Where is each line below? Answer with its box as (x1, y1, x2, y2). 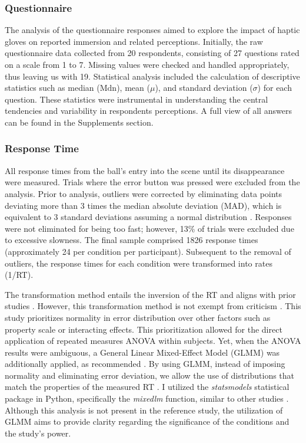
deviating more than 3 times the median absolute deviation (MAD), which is (5, 199, 282, 211)
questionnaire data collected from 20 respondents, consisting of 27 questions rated (5, 47, 300, 59)
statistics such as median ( (5, 81, 100, 94)
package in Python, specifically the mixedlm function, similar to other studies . (5, 392, 289, 405)
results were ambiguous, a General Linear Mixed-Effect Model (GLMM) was (5, 346, 280, 358)
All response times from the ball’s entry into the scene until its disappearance (5, 164, 285, 176)
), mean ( (117, 81, 150, 94)
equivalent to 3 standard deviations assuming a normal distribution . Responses (5, 211, 292, 223)
